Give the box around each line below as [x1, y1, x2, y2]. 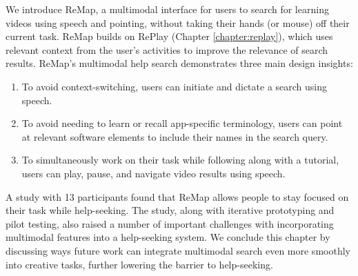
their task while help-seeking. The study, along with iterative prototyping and [6, 203, 335, 217]
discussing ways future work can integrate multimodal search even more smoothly [6, 243, 350, 257]
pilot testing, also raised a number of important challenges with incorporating [6, 216, 334, 230]
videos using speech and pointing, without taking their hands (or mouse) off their [6, 15, 350, 30]
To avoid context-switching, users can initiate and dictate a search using [21, 79, 328, 93]
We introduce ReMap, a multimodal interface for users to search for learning [6, 2, 329, 16]
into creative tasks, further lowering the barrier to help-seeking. [6, 257, 273, 271]
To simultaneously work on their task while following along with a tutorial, [21, 152, 339, 167]
